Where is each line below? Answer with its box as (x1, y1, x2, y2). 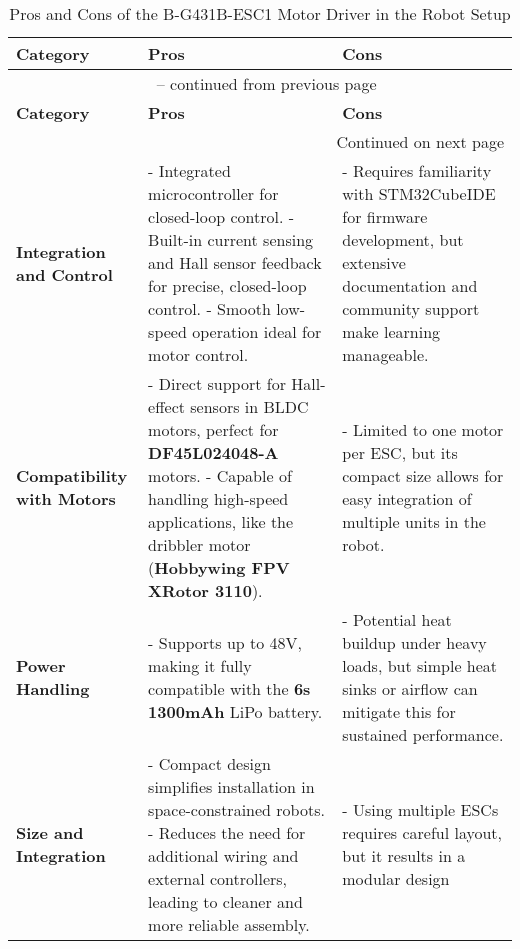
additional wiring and (148, 844, 299, 867)
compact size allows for (342, 464, 504, 487)
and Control (16, 262, 113, 286)
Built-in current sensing (148, 228, 314, 251)
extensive (342, 251, 406, 274)
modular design (342, 867, 450, 890)
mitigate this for (342, 700, 456, 723)
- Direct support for (148, 372, 286, 395)
